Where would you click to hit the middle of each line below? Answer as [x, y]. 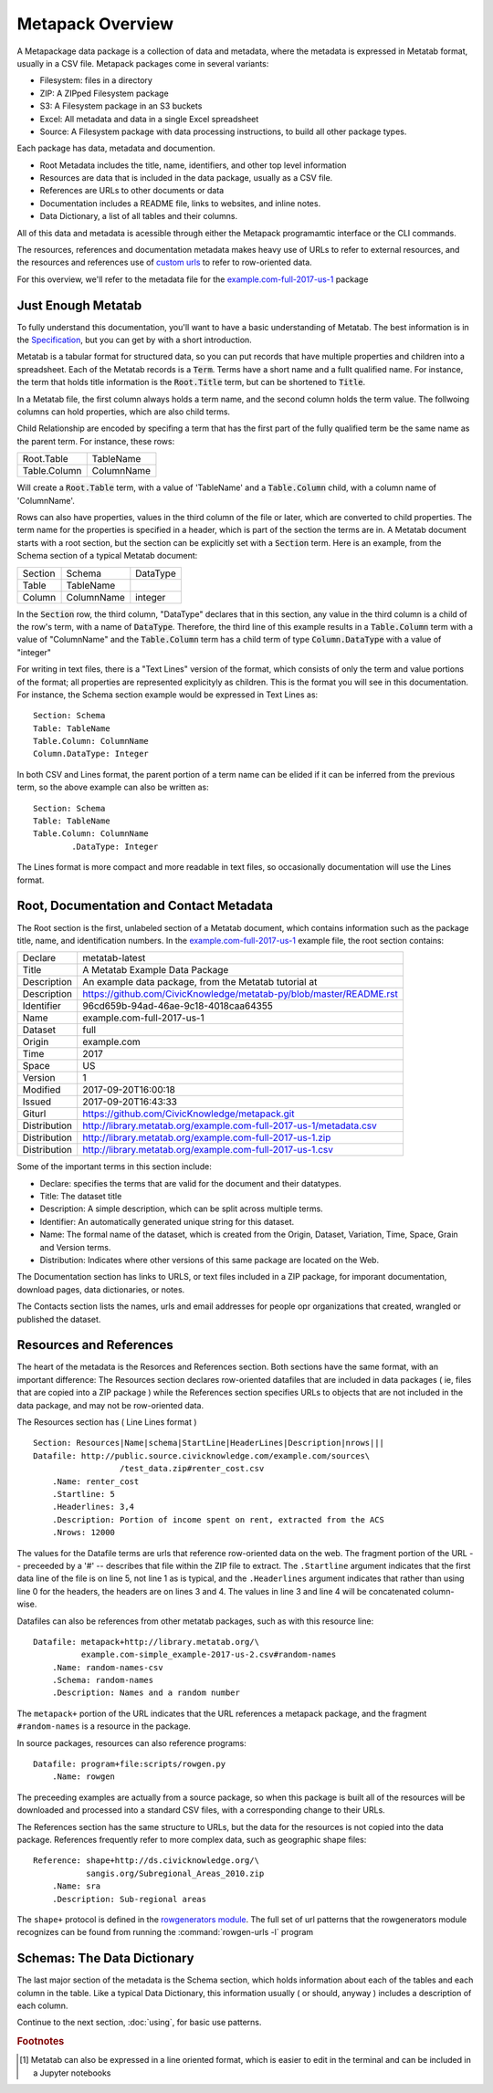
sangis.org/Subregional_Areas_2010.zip [175, 1873]
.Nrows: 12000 [84, 1533]
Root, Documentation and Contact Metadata [145, 906]
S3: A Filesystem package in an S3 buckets [121, 106]
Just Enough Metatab [79, 305]
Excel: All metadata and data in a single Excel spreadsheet [149, 119]
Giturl [34, 1114]
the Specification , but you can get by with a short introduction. [135, 340]
